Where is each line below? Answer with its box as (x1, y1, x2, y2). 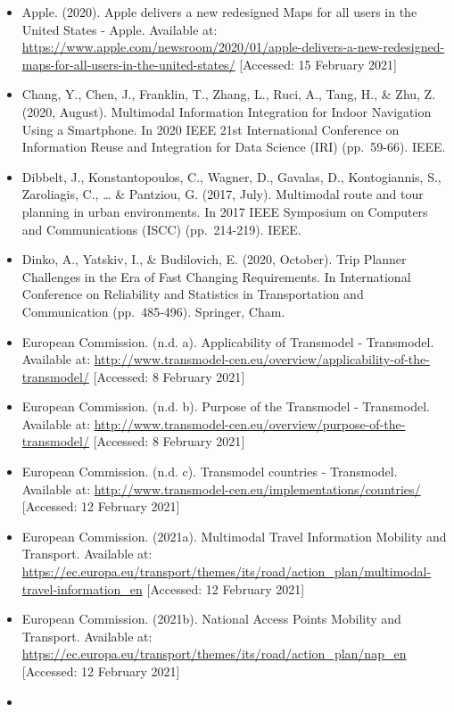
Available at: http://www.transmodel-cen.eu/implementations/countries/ (21, 479, 421, 498)
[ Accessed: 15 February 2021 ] (239, 54, 397, 73)
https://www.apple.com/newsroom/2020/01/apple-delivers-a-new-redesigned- (21, 37, 445, 56)
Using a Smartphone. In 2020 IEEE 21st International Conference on (21, 120, 400, 138)
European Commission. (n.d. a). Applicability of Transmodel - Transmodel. (21, 332, 434, 351)
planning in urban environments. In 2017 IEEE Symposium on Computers (21, 202, 428, 220)
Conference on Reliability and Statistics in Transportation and (21, 285, 364, 303)
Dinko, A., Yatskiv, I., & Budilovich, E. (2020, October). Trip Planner (21, 250, 407, 269)
